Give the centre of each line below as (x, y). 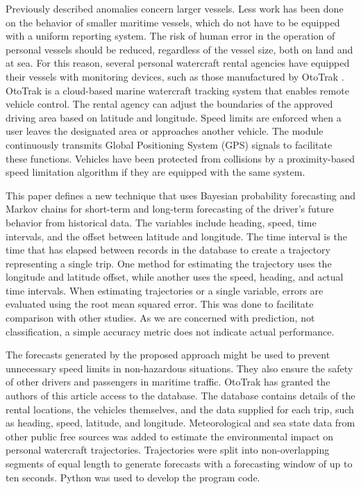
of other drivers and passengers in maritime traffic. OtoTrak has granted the (168, 382)
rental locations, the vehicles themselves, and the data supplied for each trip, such (180, 409)
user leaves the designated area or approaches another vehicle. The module (165, 131)
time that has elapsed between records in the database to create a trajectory (168, 250)
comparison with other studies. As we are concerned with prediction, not (160, 318)
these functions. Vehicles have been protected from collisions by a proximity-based (180, 158)
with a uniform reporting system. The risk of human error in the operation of (170, 36)
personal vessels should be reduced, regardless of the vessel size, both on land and (179, 49)
